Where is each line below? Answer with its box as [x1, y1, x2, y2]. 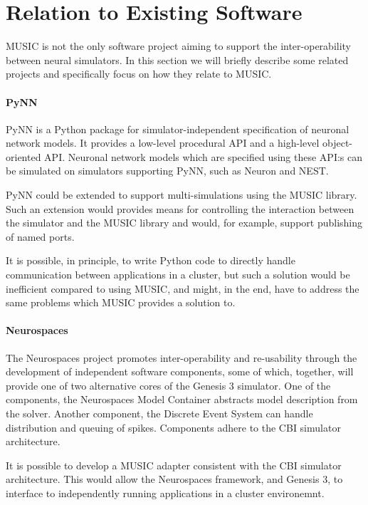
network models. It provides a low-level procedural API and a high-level [6, 135, 320, 150]
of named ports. [6, 229, 75, 244]
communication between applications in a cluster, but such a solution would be [6, 267, 350, 282]
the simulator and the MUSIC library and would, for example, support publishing [6, 215, 363, 230]
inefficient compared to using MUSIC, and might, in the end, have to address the [6, 281, 359, 296]
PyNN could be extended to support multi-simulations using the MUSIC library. [6, 187, 357, 202]
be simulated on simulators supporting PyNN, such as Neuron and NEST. [6, 163, 329, 178]
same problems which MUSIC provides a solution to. [6, 295, 236, 310]
